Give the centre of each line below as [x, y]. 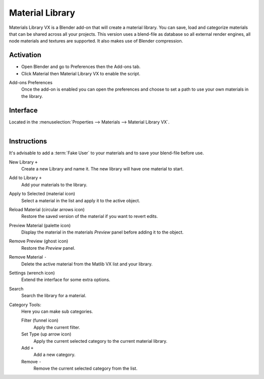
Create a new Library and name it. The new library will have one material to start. [102, 168]
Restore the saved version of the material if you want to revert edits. [90, 216]
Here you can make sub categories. [57, 311]
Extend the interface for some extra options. [66, 280]
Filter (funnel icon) [40, 320]
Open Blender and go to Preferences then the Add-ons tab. [81, 67]
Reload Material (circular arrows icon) [47, 209]
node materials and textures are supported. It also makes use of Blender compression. [96, 41]
